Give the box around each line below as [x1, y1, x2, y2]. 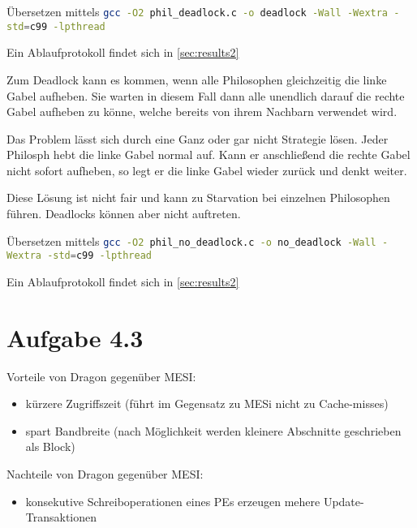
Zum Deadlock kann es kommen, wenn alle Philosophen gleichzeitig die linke [6, 71, 387, 88]
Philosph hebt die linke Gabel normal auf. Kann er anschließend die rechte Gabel [6, 146, 411, 163]
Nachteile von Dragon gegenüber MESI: [6, 466, 204, 483]
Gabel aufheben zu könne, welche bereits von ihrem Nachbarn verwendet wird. [6, 103, 398, 120]
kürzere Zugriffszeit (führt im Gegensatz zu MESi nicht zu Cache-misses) [25, 395, 389, 412]
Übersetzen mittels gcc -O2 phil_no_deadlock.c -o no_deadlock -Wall [6, 232, 376, 249]
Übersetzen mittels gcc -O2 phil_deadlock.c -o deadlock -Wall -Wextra [6, 3, 389, 19]
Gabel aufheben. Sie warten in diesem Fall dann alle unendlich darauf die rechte [6, 87, 405, 104]
